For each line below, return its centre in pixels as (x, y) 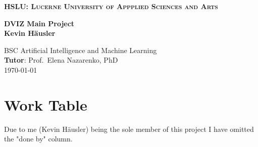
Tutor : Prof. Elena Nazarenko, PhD (61, 60)
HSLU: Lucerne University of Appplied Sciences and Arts (111, 6)
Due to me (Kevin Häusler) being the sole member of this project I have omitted (129, 129)
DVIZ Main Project (39, 23)
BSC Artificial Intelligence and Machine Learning (81, 50)
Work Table (46, 104)
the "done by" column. (38, 139)
